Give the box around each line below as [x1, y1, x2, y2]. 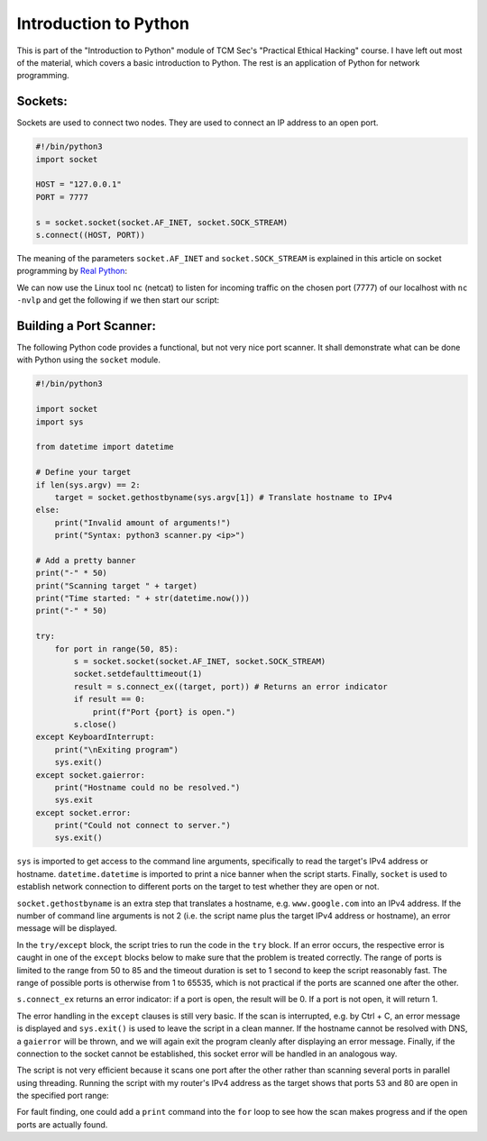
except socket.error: [35, 808, 132, 817]
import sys [35, 416, 84, 427]
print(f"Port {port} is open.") [92, 707, 236, 717]
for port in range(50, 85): [54, 644, 179, 653]
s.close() [73, 719, 117, 729]
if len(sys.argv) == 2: [35, 479, 142, 490]
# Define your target [35, 467, 132, 478]
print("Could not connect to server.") [54, 820, 232, 831]
